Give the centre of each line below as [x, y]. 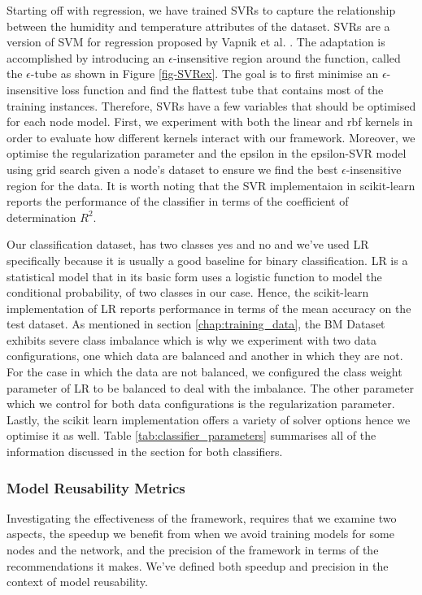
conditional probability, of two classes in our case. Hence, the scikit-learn [188, 292]
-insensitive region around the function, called [287, 57]
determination [41, 217]
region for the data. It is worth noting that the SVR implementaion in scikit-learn [211, 185]
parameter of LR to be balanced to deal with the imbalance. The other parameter [211, 387]
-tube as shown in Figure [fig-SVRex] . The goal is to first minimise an [204, 74]
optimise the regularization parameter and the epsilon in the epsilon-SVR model [207, 153]
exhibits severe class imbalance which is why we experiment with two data [191, 339]
